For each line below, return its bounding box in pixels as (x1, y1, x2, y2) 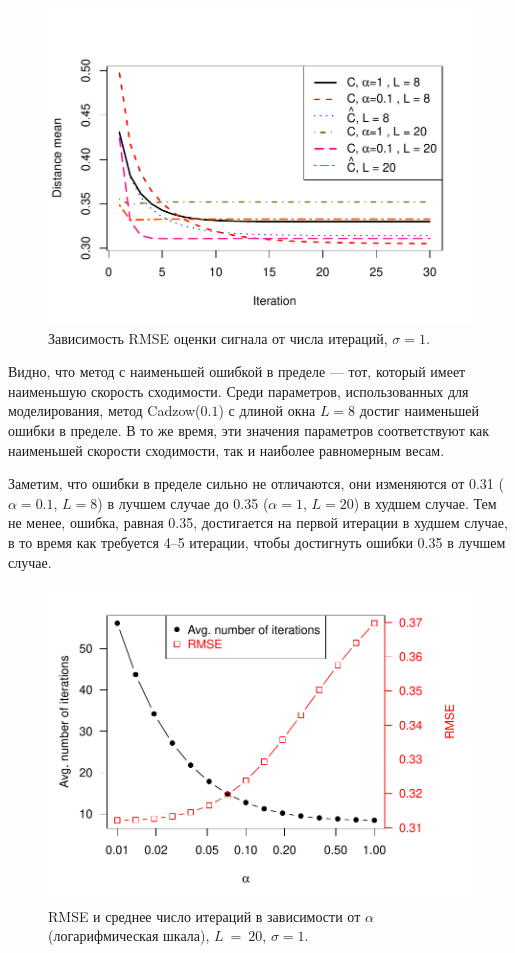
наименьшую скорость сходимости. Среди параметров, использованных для (8, 380, 469, 401)
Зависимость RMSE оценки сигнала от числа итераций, (48, 327, 388, 348)
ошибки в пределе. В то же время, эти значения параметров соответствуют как (8, 420, 490, 441)
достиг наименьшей (359, 400, 480, 421)
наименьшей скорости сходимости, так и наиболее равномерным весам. (8, 439, 445, 460)
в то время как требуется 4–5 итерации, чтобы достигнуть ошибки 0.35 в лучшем (8, 532, 506, 553)
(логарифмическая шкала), (48, 925, 210, 946)
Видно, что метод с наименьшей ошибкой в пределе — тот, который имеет (8, 361, 466, 382)
